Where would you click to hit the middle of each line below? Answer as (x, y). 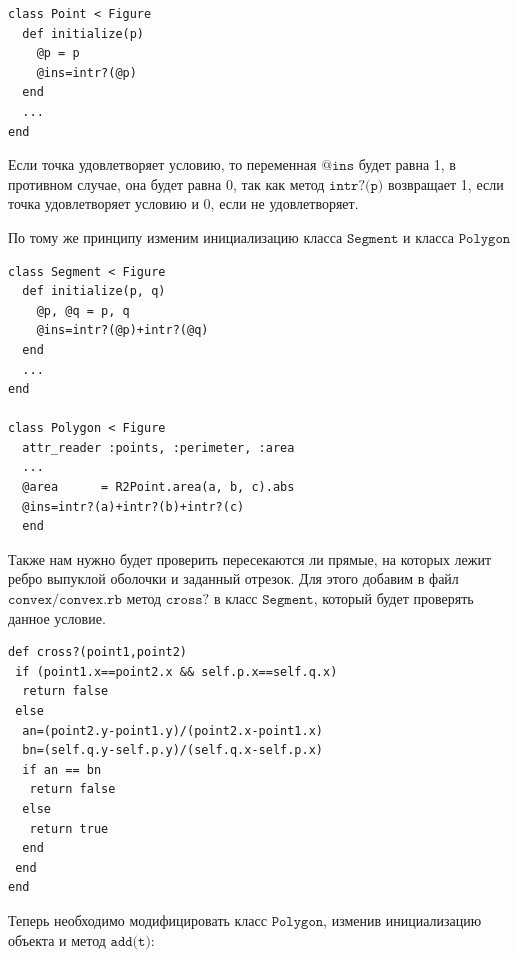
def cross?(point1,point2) (97, 652)
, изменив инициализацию (402, 919)
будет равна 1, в (407, 164)
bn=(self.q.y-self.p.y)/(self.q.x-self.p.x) (172, 750)
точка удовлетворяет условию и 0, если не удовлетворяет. (183, 203)
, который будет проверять (393, 598)
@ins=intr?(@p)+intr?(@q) (122, 330)
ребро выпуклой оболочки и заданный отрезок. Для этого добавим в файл (233, 578)
